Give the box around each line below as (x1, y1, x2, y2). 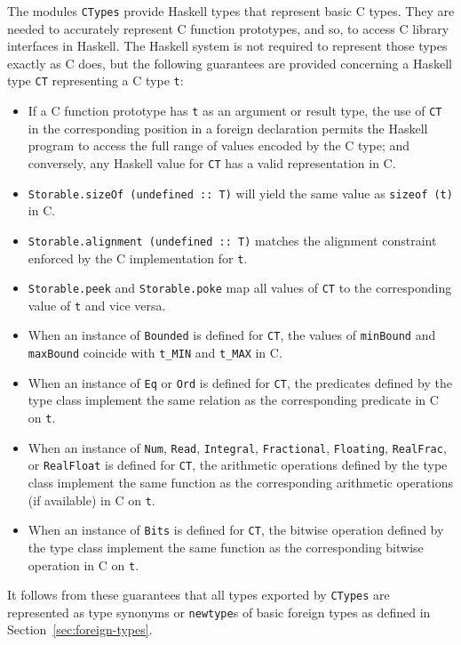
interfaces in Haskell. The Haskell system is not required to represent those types (7, 36, 448, 55)
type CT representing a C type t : (7, 71, 184, 90)
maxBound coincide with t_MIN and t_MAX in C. (28, 343, 282, 362)
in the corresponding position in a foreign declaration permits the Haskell (28, 118, 428, 137)
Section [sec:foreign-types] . (7, 620, 153, 639)
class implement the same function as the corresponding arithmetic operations (28, 473, 453, 491)
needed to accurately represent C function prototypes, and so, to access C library (7, 19, 449, 37)
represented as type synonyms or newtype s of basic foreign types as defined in (7, 602, 431, 621)
